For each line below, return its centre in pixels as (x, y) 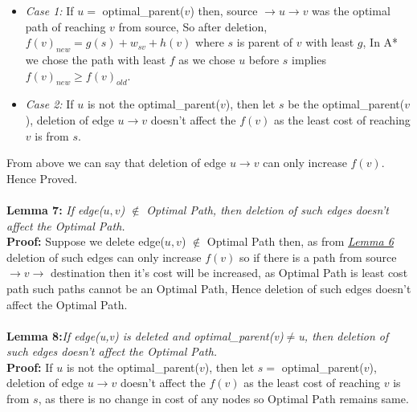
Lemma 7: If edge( (55, 209)
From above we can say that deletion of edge (117, 163)
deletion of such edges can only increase (104, 257)
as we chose (207, 59)
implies (309, 59)
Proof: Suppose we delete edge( (86, 241)
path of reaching (65, 26)
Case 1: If (49, 10)
